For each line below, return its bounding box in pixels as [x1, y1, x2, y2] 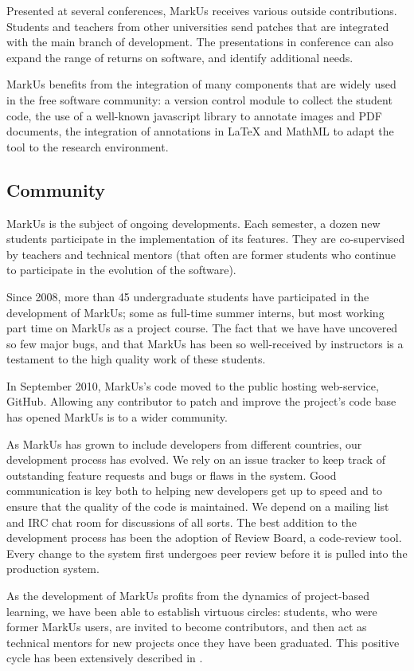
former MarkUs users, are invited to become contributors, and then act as [6, 618, 367, 635]
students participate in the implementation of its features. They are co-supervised [6, 230, 405, 247]
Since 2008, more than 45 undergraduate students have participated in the [6, 288, 369, 304]
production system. [6, 560, 100, 577]
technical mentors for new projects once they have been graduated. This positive [6, 634, 400, 650]
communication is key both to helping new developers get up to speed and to [6, 482, 382, 499]
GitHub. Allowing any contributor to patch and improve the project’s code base [6, 393, 396, 410]
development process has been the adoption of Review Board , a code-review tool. [6, 529, 402, 546]
